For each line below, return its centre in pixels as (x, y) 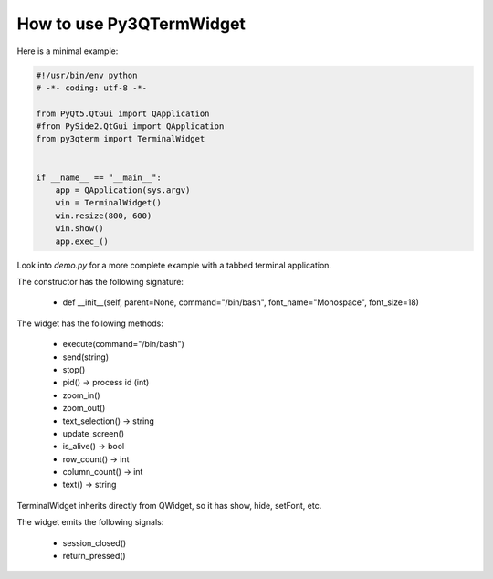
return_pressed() (94, 556)
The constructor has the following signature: (100, 281)
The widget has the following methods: (90, 323)
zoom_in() (81, 395)
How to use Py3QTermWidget (131, 24)
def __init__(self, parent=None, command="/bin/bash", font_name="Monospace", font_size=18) (241, 302)
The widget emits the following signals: (90, 522)
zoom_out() (84, 408)
